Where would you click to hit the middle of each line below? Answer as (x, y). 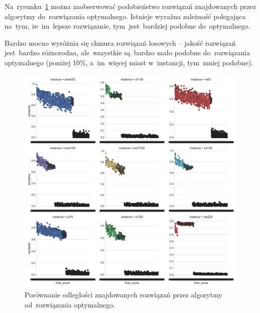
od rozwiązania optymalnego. (70, 304)
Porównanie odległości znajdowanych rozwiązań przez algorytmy (123, 295)
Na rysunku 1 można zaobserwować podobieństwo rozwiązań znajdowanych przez (130, 6)
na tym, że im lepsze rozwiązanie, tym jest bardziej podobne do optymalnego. (127, 26)
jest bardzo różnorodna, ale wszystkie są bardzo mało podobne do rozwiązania (127, 53)
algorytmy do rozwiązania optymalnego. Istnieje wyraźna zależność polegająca (125, 16)
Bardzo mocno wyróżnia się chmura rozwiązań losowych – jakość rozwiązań (120, 42)
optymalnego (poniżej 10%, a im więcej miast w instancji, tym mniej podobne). (129, 62)
